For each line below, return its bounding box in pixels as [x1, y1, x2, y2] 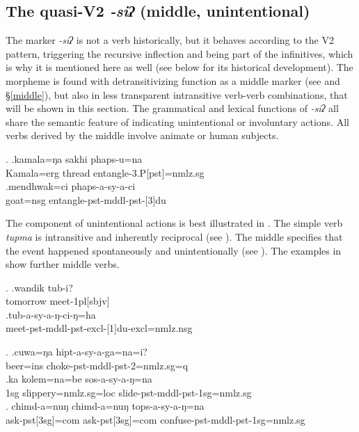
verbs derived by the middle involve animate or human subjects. [6, 128, 279, 143]
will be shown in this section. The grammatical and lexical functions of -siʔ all [6, 101, 339, 115]
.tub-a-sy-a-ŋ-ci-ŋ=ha [6, 307, 96, 321]
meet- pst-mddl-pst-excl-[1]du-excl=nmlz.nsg [6, 321, 193, 335]
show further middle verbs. [6, 257, 120, 271]
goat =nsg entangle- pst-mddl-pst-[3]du [6, 192, 166, 207]
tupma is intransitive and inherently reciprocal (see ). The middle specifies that [6, 229, 343, 243]
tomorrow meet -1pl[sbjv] [6, 294, 110, 308]
